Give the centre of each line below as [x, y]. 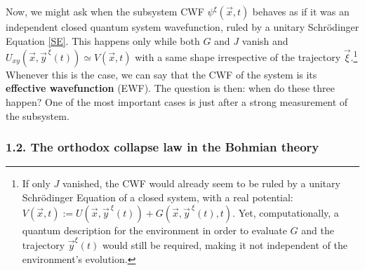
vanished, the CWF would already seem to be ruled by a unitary [201, 183]
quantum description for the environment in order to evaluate [154, 230]
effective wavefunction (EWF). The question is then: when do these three [170, 88]
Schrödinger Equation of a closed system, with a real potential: [158, 197]
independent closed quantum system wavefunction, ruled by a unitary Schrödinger [182, 27]
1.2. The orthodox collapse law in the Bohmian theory [162, 147]
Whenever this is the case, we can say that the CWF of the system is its [161, 74]
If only [36, 183]
